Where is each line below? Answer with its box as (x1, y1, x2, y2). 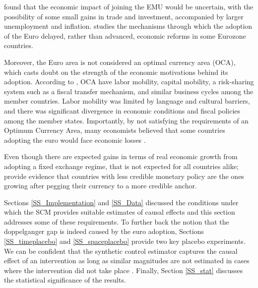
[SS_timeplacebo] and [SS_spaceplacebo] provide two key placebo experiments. (4, 236, 246, 246)
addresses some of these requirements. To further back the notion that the (4, 216, 229, 227)
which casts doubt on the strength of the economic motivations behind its (4, 66, 228, 77)
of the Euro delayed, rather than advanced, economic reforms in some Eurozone (4, 30, 246, 41)
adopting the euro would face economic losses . (4, 134, 146, 145)
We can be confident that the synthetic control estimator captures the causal (4, 245, 238, 256)
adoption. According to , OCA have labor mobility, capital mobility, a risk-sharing (4, 76, 254, 87)
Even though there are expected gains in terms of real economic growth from (4, 151, 238, 162)
